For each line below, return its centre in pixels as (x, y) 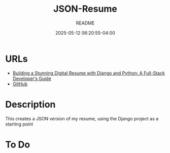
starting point (19, 124)
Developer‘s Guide (32, 78)
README (85, 23)
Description (30, 104)
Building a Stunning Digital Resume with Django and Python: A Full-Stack (89, 73)
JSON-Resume (85, 9)
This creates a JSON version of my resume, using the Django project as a (82, 118)
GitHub (20, 84)
